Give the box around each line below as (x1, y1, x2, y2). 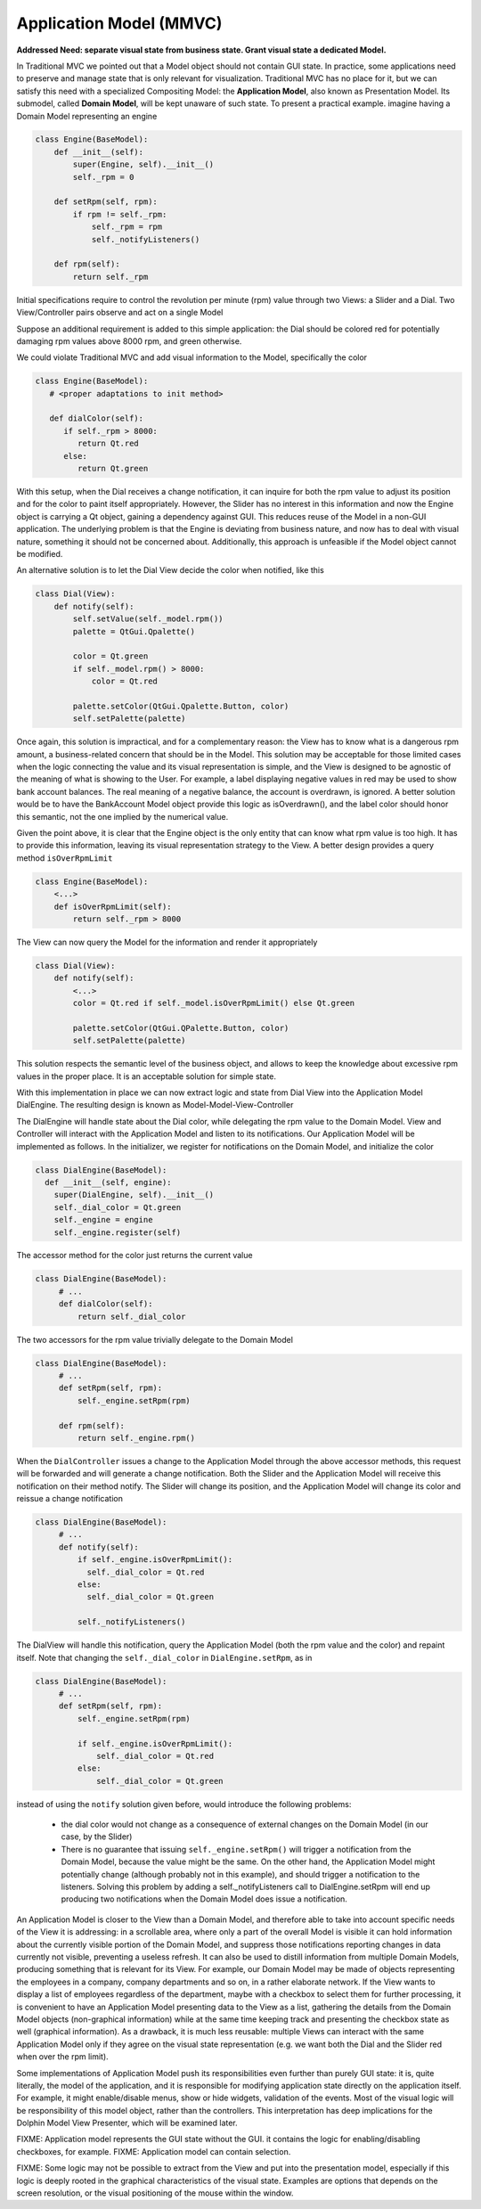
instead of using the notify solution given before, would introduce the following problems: (16, 1798, 352, 1809)
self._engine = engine (53, 1215, 153, 1225)
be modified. (16, 548, 63, 559)
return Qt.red (77, 438, 140, 449)
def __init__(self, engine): (45, 1177, 173, 1187)
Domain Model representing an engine (16, 110, 158, 121)
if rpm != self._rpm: (72, 209, 167, 219)
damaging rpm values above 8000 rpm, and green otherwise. (16, 335, 242, 347)
